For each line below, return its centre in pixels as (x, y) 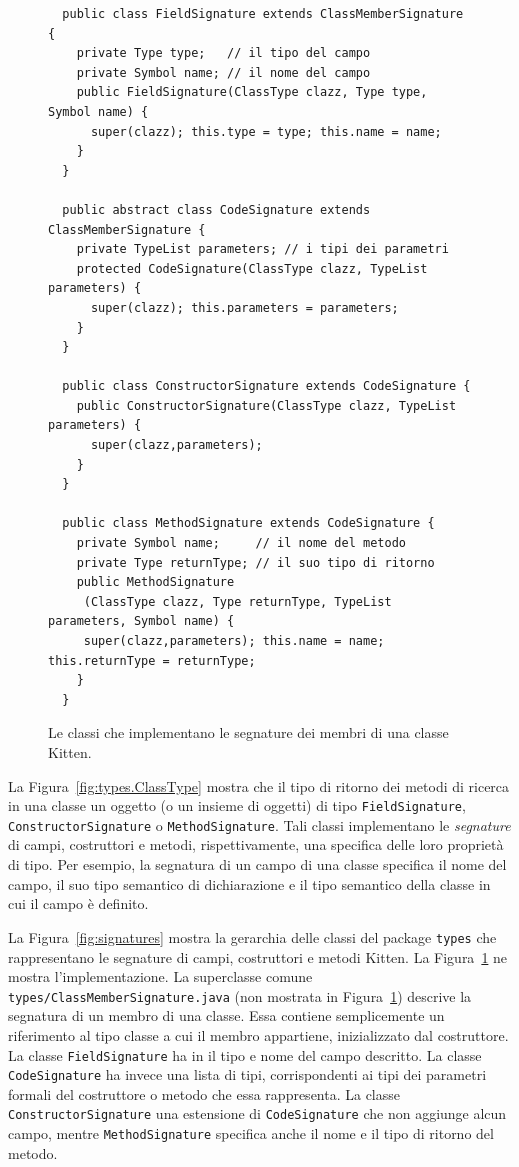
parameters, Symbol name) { (141, 621)
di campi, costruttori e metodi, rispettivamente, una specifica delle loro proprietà (256, 844)
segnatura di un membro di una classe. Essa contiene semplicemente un (226, 1015)
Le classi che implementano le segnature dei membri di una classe (248, 732)
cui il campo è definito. (78, 903)
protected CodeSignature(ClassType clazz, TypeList (252, 268)
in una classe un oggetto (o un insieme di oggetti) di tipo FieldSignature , (237, 805)
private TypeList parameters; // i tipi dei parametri (262, 249)
